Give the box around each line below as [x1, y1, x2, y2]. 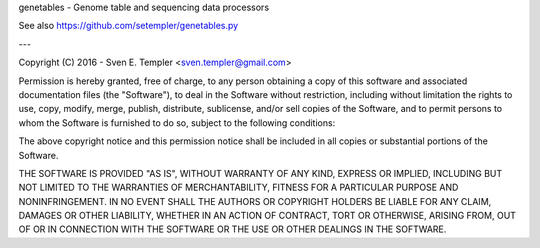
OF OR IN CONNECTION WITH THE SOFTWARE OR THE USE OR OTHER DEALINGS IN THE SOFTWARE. [18, 223, 447, 235]
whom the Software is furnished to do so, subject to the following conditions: [18, 116, 336, 129]
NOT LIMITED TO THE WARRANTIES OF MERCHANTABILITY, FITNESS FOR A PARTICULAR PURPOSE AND [18, 181, 459, 194]
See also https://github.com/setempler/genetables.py [18, 20, 239, 32]
